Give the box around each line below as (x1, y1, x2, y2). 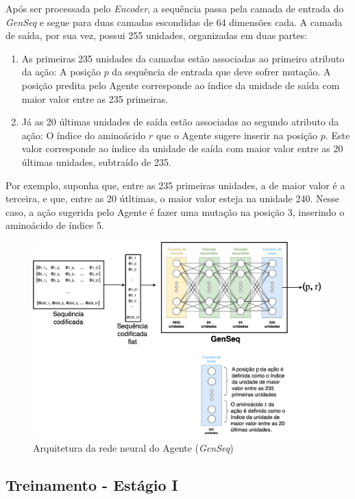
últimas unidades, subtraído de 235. (21, 154, 171, 169)
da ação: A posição (21, 64, 101, 79)
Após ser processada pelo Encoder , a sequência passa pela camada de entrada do (5, 1, 344, 15)
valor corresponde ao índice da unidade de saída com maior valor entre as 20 (21, 141, 343, 156)
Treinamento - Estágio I (5, 474, 178, 495)
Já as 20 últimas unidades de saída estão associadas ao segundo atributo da (21, 114, 339, 129)
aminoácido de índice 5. (5, 218, 104, 232)
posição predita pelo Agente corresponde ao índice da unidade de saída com (21, 77, 340, 92)
